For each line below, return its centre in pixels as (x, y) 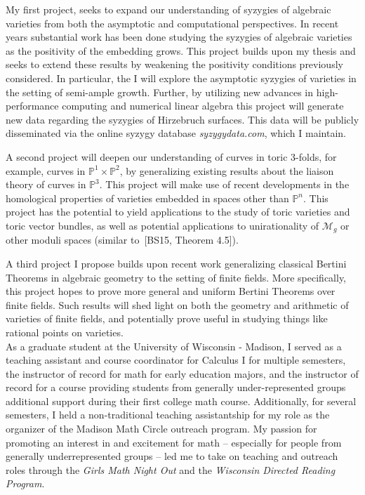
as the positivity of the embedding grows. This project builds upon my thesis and (181, 50)
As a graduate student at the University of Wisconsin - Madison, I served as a (174, 346)
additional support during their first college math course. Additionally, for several (181, 401)
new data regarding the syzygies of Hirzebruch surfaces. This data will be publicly (182, 119)
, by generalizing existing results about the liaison (227, 170)
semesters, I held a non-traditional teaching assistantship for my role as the (168, 415)
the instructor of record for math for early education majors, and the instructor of (182, 373)
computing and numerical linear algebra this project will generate (203, 106)
